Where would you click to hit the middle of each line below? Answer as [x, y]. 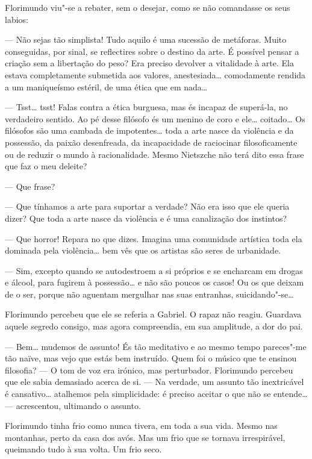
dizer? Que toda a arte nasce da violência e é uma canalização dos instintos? [146, 218]
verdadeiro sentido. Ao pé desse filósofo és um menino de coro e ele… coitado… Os [155, 118]
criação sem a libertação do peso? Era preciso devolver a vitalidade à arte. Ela [149, 63]
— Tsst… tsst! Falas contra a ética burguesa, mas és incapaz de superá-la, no [146, 107]
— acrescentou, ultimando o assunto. [73, 405]
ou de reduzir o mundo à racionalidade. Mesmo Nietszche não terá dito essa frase [154, 154]
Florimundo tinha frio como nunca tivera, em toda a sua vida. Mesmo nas [141, 426]
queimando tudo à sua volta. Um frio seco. [83, 449]
